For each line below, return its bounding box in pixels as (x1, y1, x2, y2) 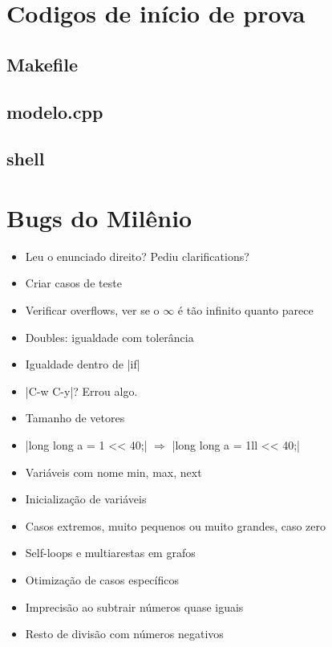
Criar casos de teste (25, 275, 122, 291)
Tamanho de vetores (25, 409, 125, 426)
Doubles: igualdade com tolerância (25, 328, 194, 345)
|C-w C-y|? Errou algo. (25, 382, 138, 399)
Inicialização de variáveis (25, 490, 147, 507)
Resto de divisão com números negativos (25, 625, 224, 642)
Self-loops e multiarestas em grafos (25, 544, 196, 561)
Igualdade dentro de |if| (25, 356, 140, 372)
